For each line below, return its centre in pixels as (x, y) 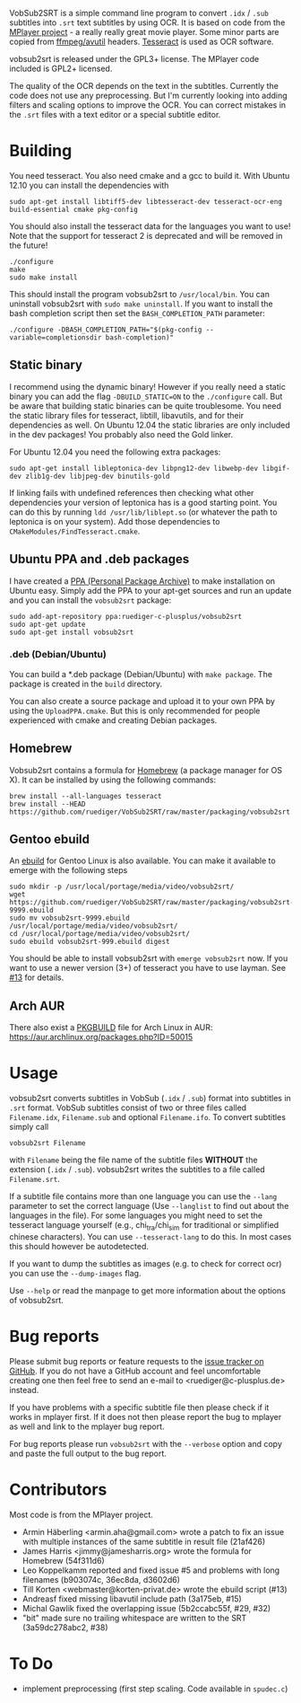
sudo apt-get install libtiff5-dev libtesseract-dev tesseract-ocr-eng (146, 201)
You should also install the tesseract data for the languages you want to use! (150, 226)
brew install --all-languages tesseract (86, 796)
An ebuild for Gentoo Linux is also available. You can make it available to (142, 860)
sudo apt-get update (48, 624)
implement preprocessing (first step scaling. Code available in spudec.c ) (155, 1689)
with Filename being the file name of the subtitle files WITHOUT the (133, 1160)
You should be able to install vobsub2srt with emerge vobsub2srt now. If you (149, 958)
